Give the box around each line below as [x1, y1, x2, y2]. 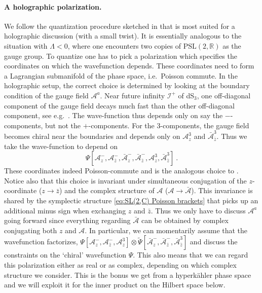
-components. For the [88, 120, 155, 130]
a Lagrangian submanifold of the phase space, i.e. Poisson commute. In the [4, 70, 238, 81]
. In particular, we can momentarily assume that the [85, 225, 248, 235]
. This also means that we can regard [133, 249, 248, 260]
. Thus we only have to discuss [151, 205, 246, 215]
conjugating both [4, 225, 57, 235]
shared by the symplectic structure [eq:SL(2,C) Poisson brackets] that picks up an [4, 195, 258, 206]
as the [222, 40, 241, 51]
